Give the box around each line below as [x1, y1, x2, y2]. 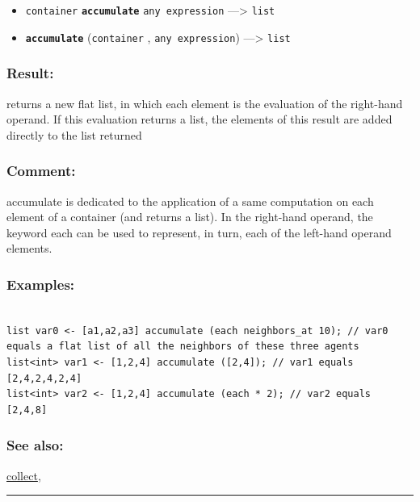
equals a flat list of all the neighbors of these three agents [6, 341, 359, 353]
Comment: [6, 161, 76, 181]
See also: [6, 435, 64, 455]
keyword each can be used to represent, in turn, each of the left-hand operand [6, 224, 392, 241]
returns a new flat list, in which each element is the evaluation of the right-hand [6, 94, 403, 111]
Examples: [6, 274, 75, 294]
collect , [6, 466, 41, 483]
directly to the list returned [6, 126, 142, 143]
